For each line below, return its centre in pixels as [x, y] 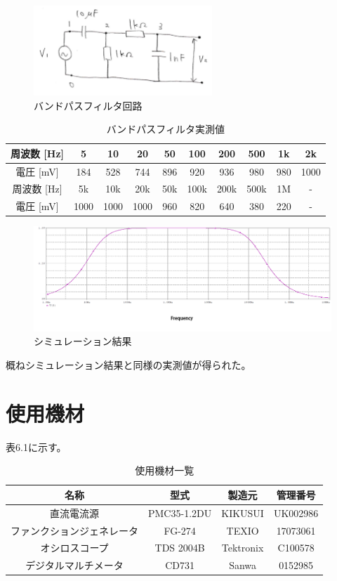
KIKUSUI [243, 513]
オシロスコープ [74, 548]
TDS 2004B [180, 548]
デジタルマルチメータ [74, 565]
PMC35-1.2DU [180, 513]
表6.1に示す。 [36, 446]
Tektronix [243, 548]
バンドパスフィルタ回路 [88, 105]
